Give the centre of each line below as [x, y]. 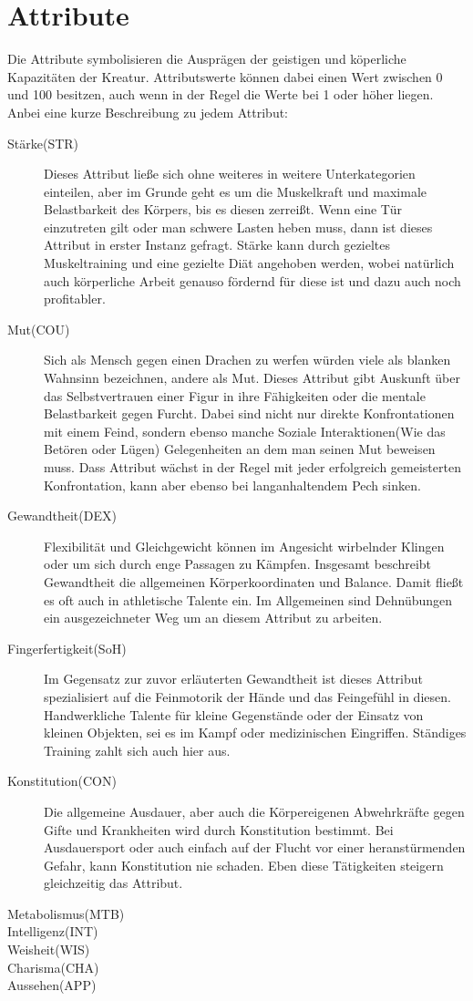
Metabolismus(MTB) [66, 913]
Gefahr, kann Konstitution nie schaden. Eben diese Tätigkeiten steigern [244, 865]
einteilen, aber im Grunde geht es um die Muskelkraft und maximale [235, 191]
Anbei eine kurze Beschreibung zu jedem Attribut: [148, 112]
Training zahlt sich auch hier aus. [137, 750]
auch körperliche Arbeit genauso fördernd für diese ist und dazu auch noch [252, 280]
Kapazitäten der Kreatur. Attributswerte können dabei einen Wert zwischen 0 [225, 76]
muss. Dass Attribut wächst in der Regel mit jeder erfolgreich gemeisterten [252, 467]
